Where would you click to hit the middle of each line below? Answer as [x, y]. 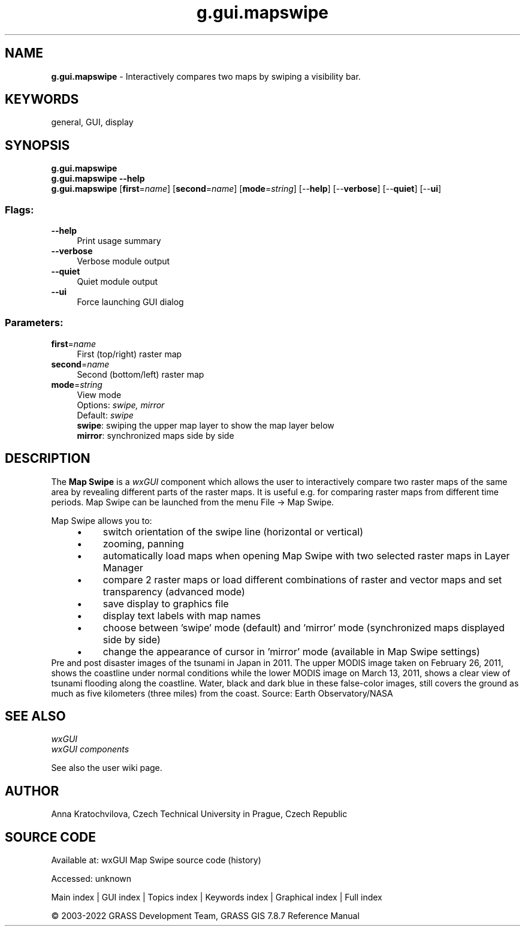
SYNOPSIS [37, 145]
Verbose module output [123, 261]
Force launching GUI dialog [130, 302]
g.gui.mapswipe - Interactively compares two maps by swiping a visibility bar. [206, 76]
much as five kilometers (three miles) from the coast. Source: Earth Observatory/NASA [222, 693]
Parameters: [34, 323]
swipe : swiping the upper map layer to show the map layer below [206, 425]
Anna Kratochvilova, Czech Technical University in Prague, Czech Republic [199, 814]
